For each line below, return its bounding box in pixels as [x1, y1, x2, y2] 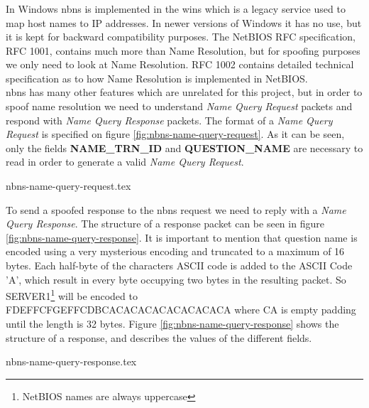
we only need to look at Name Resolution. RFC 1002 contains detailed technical [6, 57, 354, 72]
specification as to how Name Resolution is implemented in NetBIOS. [6, 70, 308, 85]
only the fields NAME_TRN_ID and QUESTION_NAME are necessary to [6, 140, 363, 155]
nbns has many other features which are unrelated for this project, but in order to [6, 85, 363, 100]
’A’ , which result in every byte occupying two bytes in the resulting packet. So [6, 272, 346, 286]
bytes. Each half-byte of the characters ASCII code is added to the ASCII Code [6, 258, 353, 273]
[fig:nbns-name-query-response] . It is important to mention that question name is [6, 230, 358, 245]
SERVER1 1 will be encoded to [6, 286, 138, 303]
